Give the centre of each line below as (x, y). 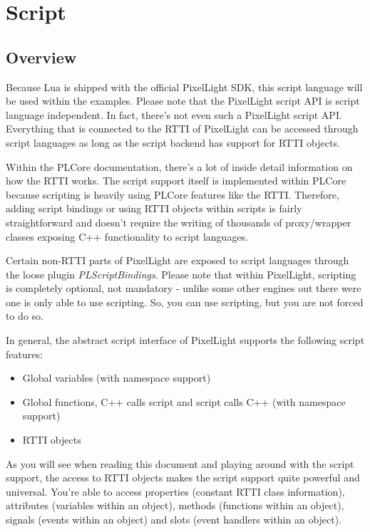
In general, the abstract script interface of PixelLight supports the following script (185, 340)
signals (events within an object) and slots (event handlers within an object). (174, 520)
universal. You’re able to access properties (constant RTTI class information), (175, 491)
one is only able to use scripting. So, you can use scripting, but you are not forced (185, 302)
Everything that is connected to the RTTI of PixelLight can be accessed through (182, 129)
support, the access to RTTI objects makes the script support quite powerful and (183, 478)
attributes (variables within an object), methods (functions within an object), (175, 505)
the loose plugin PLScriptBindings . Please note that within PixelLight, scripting (181, 274)
